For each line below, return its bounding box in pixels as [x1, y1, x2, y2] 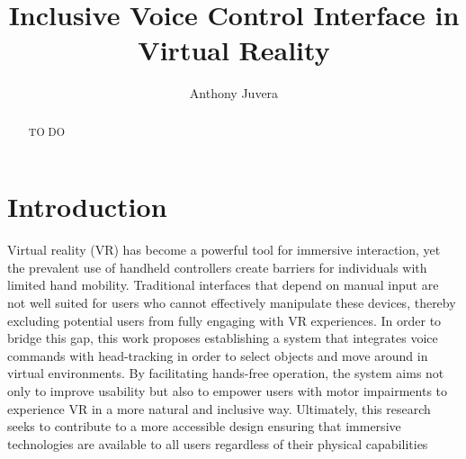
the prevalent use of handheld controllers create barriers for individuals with [7, 257, 427, 276]
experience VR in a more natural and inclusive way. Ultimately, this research [7, 399, 431, 418]
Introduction [7, 188, 167, 225]
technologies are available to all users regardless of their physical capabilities [7, 434, 428, 453]
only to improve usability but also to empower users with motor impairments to [7, 382, 448, 400]
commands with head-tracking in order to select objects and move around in [7, 346, 428, 364]
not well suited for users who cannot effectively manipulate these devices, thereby [7, 293, 456, 312]
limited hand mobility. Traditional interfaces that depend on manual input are [7, 275, 439, 294]
